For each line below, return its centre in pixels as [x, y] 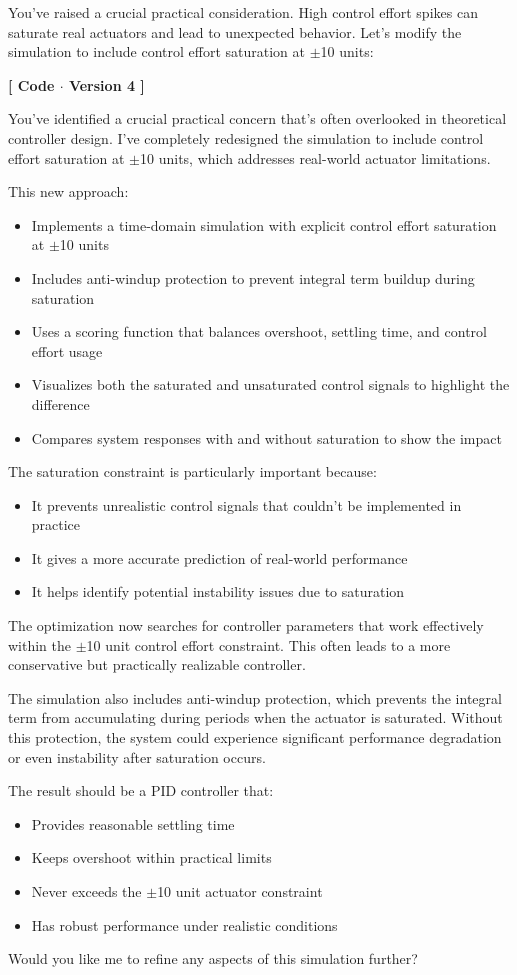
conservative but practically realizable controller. [157, 664]
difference [60, 403]
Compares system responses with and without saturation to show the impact [266, 437]
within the [40, 644]
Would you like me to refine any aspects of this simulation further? [213, 958]
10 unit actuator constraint [240, 891]
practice [56, 524]
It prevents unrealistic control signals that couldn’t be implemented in [246, 504]
